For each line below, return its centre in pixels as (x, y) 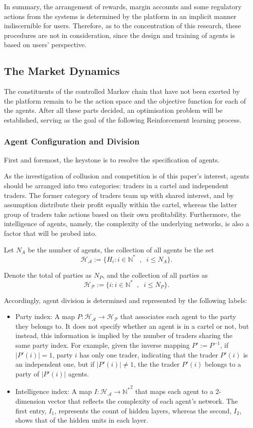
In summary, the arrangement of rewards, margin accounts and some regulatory (123, 6)
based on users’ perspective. (45, 45)
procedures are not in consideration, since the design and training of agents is (119, 35)
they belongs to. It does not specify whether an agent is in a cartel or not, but (132, 326)
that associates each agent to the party (178, 316)
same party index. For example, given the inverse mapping (102, 345)
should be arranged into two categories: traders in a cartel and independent (116, 185)
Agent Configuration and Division (72, 141)
